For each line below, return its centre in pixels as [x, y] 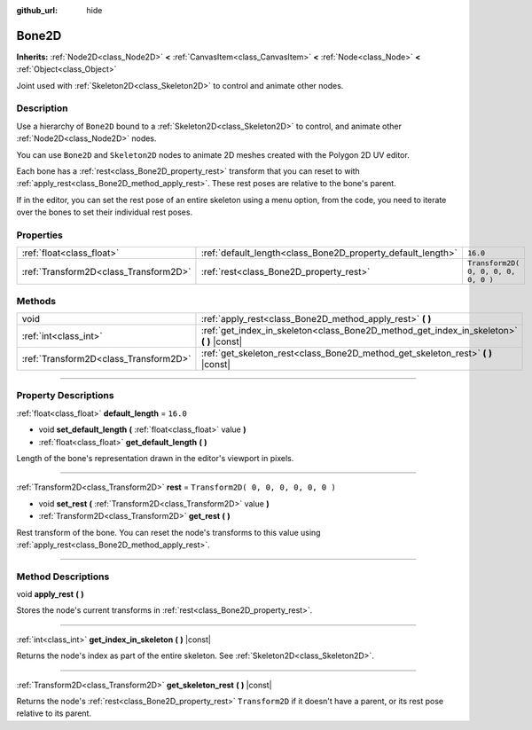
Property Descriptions [65, 396]
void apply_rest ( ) [50, 594]
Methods [36, 301]
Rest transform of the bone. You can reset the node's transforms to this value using [168, 532]
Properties [40, 235]
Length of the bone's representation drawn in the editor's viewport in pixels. [155, 458]
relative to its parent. [54, 713]
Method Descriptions [63, 577]
